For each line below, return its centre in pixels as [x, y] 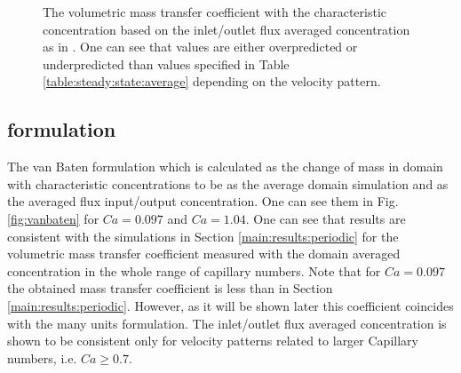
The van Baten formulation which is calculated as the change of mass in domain [225, 167]
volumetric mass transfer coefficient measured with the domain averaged [204, 254]
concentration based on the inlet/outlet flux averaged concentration [227, 29]
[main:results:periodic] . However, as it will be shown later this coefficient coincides [230, 305]
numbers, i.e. [42, 357]
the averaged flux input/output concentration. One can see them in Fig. [203, 201]
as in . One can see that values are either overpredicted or [200, 47]
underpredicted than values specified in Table [166, 63]
